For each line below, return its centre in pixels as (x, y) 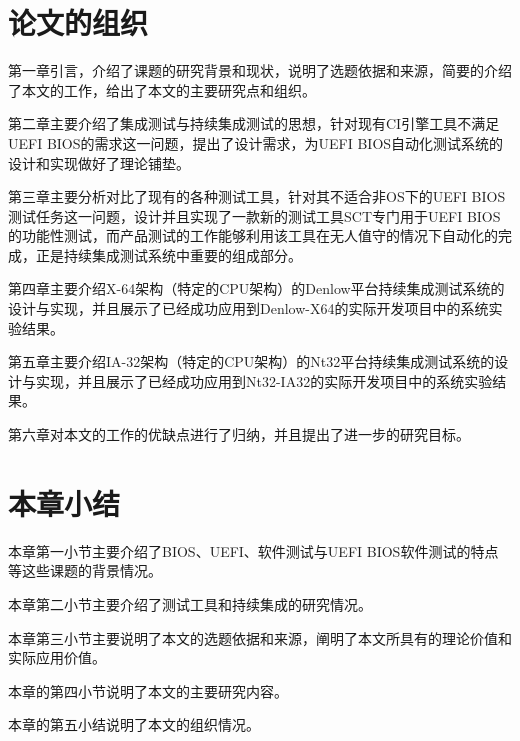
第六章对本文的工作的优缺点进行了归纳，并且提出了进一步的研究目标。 (239, 434)
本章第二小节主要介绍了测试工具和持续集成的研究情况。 (190, 603)
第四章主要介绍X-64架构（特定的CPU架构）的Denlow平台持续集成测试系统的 (256, 288)
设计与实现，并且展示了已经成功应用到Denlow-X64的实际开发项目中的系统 (248, 308)
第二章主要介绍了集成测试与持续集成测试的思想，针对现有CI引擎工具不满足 (254, 123)
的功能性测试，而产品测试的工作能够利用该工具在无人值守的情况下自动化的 (253, 235)
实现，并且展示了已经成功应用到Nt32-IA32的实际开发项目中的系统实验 (264, 380)
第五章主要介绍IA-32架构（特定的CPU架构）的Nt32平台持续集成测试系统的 (251, 361)
